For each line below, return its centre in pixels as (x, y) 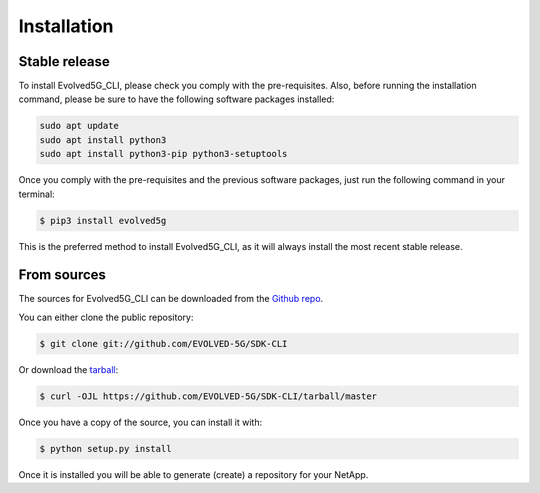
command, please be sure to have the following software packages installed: (176, 99)
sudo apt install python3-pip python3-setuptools (163, 154)
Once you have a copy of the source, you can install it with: (140, 422)
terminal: (36, 194)
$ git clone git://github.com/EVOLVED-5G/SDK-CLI (163, 343)
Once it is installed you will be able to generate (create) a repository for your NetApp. (193, 474)
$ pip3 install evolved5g (103, 220)
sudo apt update (79, 126)
